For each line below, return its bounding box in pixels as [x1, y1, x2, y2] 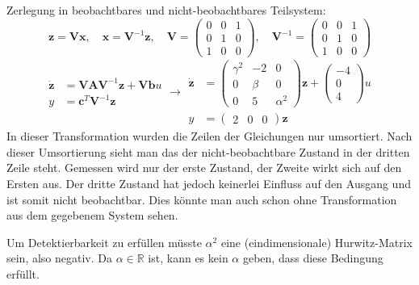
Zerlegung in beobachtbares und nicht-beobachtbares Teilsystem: [6, 2, 326, 18]
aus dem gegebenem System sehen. [6, 207, 178, 224]
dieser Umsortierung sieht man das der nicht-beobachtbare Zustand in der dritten [6, 143, 410, 160]
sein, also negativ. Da [6, 249, 113, 266]
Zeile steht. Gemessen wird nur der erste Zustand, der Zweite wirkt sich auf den [6, 159, 402, 176]
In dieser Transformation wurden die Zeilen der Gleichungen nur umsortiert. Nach [6, 128, 413, 145]
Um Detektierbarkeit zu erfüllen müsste [6, 233, 202, 250]
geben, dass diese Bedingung [242, 249, 383, 266]
